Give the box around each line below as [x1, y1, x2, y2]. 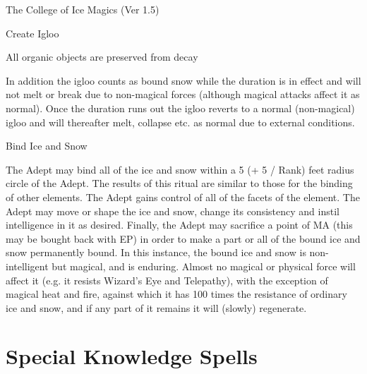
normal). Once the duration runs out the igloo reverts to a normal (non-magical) [6, 100, 355, 115]
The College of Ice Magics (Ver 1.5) [6, 2, 160, 16]
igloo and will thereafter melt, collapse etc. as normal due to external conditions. [6, 114, 355, 129]
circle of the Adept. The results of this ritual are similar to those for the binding [6, 176, 353, 191]
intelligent [6, 258, 49, 273]
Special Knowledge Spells [6, 342, 258, 370]
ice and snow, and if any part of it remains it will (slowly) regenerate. [6, 300, 307, 315]
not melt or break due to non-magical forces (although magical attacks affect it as [6, 87, 360, 102]
